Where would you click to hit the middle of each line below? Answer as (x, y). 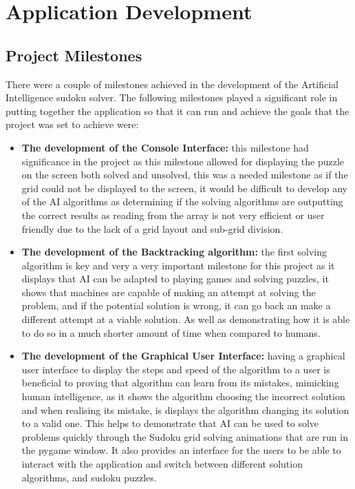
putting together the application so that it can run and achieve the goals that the (177, 111)
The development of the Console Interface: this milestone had (165, 147)
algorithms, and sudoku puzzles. (89, 477)
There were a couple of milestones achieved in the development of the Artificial (172, 84)
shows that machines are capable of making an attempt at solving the (169, 292)
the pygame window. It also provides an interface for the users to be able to (181, 450)
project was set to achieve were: (72, 124)
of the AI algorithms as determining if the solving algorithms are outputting (182, 201)
